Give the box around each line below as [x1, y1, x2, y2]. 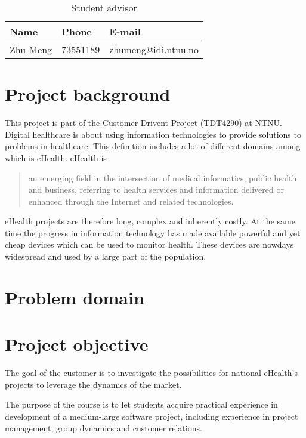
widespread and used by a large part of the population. [5, 250, 206, 263]
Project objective [5, 332, 149, 356]
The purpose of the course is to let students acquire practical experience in [5, 398, 278, 411]
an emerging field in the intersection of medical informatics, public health [28, 171, 297, 184]
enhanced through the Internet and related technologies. [28, 195, 234, 207]
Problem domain [5, 285, 144, 309]
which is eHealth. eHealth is [5, 151, 107, 164]
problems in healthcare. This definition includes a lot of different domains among [5, 140, 301, 152]
